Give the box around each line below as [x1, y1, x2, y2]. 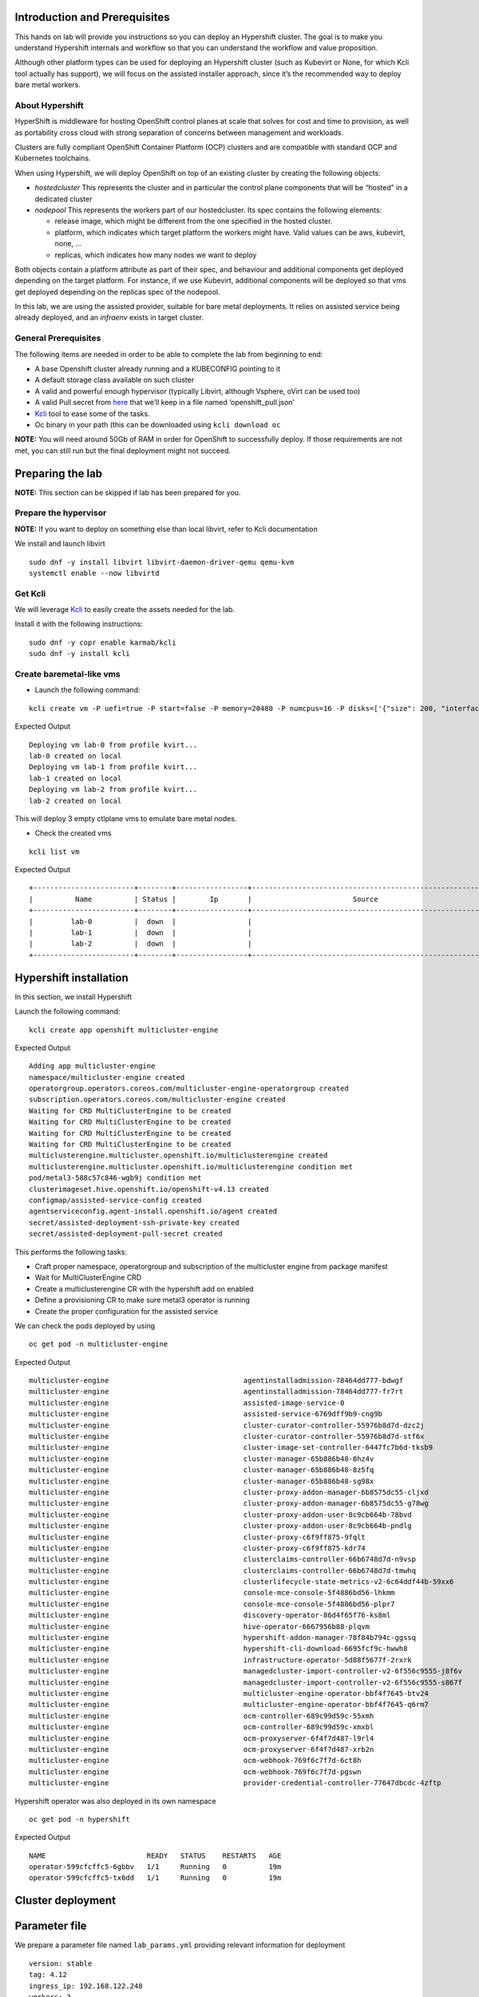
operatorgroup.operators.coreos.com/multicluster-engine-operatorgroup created [29, 1084, 349, 1094]
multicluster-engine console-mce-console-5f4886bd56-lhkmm [29, 1588, 395, 1598]
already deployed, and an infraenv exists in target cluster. [14, 312, 204, 323]
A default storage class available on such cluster [34, 375, 195, 385]
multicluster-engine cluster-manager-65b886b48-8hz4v [29, 1454, 374, 1463]
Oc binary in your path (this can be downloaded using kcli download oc [34, 419, 281, 429]
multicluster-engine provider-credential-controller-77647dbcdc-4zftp [29, 1778, 442, 1788]
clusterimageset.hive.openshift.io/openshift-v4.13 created [29, 1185, 269, 1193]
